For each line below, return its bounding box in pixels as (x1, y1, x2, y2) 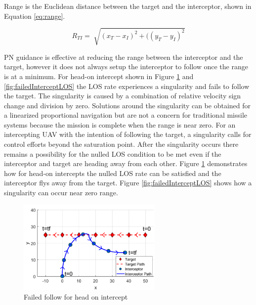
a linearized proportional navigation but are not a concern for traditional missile (4, 110, 248, 120)
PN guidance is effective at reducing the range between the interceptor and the (4, 51, 243, 62)
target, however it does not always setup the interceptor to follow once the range (4, 61, 248, 72)
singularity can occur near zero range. (4, 187, 118, 198)
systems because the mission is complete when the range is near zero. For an (4, 119, 236, 130)
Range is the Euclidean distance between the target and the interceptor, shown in (4, 1, 252, 11)
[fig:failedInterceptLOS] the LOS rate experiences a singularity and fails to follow (4, 81, 250, 91)
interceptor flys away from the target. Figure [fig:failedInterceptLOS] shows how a (4, 177, 252, 188)
